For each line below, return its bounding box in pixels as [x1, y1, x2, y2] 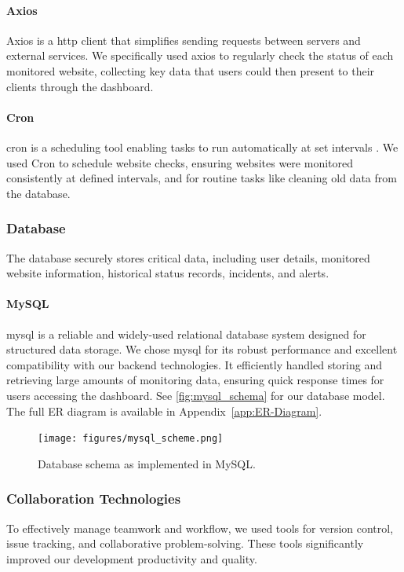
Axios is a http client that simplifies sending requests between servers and [6, 31, 361, 48]
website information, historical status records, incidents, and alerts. [6, 265, 329, 281]
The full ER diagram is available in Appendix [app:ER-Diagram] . [6, 402, 322, 419]
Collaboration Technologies [6, 489, 181, 508]
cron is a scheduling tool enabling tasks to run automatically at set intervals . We [6, 138, 399, 155]
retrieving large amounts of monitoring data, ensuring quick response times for [6, 372, 384, 388]
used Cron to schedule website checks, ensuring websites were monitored [6, 154, 354, 170]
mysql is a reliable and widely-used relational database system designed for [6, 325, 366, 342]
